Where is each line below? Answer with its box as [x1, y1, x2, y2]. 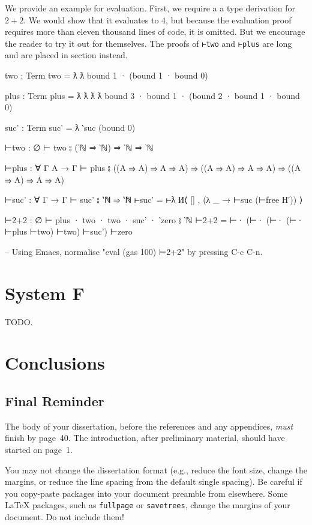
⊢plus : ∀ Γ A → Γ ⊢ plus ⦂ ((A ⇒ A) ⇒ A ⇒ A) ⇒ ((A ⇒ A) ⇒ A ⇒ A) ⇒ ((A [5, 161, 301, 173]
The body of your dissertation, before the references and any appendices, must [5, 419, 293, 432]
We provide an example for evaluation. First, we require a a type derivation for [5, 2, 295, 14]
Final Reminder [5, 392, 104, 410]
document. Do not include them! [5, 511, 124, 523]
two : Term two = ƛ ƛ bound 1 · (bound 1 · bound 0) [5, 69, 208, 82]
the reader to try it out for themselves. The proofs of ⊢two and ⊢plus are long [5, 37, 292, 49]
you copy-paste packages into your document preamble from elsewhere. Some [5, 487, 288, 499]
